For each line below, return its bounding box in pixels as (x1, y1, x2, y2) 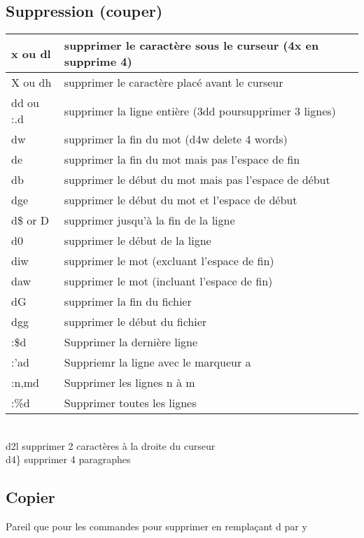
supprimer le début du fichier (64, 313, 207, 330)
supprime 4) (64, 53, 132, 70)
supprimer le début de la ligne (64, 232, 211, 249)
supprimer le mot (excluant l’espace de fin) (64, 253, 274, 269)
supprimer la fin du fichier (64, 293, 192, 310)
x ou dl (11, 45, 51, 62)
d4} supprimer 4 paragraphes (6, 452, 131, 467)
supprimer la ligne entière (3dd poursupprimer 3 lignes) (64, 102, 336, 119)
